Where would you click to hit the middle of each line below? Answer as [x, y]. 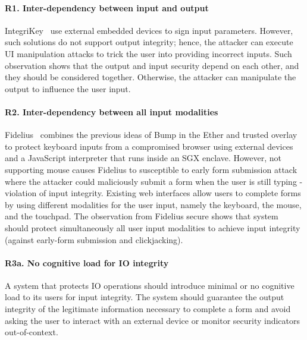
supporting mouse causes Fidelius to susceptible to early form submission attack [151, 169]
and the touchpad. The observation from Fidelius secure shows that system [142, 216]
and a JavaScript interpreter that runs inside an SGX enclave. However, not [143, 158]
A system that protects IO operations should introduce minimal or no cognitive [150, 285]
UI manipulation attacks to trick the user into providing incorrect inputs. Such [148, 53]
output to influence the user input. [68, 88]
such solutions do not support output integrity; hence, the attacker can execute [149, 42]
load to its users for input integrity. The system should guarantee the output [145, 297]
